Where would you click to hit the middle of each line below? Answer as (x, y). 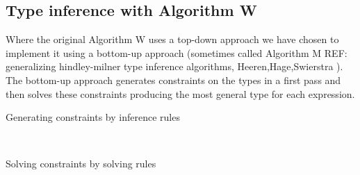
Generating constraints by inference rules (93, 117)
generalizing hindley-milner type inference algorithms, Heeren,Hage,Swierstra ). (174, 66)
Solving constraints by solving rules (81, 164)
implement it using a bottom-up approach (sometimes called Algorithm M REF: (177, 52)
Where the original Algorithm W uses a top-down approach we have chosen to (172, 39)
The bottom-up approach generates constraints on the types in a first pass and (173, 80)
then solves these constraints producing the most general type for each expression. (180, 93)
